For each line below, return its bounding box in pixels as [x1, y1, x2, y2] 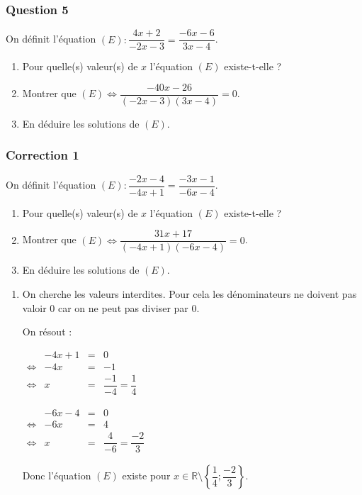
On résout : [22, 324, 72, 339]
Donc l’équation [22, 468, 91, 483]
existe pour [122, 468, 171, 483]
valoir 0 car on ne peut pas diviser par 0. [22, 300, 200, 315]
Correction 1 [6, 146, 79, 164]
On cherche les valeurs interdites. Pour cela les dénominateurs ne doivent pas [22, 287, 357, 301]
